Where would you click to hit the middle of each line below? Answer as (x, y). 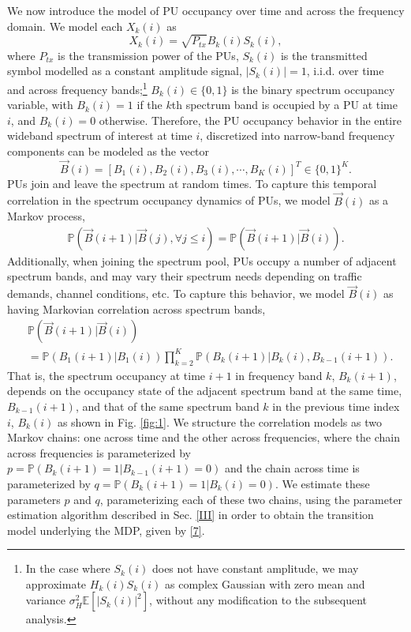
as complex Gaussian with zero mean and (265, 583)
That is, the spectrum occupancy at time (106, 375)
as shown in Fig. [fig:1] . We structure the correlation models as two (219, 421)
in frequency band (279, 375)
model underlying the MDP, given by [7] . (106, 530)
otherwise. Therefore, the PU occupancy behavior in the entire (250, 120)
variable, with (40, 105)
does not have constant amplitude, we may (255, 568)
